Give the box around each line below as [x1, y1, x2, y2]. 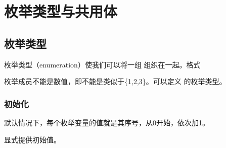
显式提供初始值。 [4, 134, 61, 144]
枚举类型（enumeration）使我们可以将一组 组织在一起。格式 [4, 59, 201, 69]
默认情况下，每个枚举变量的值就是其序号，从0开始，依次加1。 [4, 117, 209, 127]
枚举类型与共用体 [4, 1, 118, 22]
